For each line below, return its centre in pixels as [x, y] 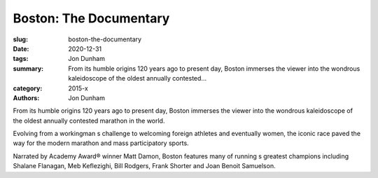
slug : [20, 39]
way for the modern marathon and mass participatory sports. [101, 143]
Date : [21, 48]
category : [28, 88]
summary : [28, 68]
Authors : [26, 97]
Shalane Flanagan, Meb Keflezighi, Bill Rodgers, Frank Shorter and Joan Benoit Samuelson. [144, 166]
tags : [21, 59]
